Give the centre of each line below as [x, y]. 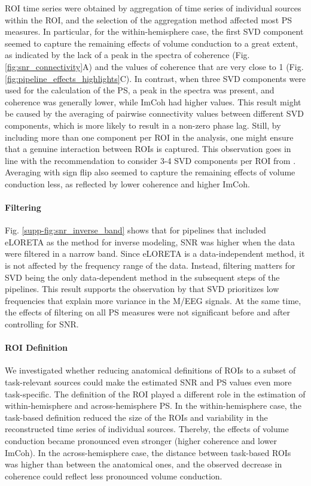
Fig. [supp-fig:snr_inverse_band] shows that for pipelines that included [135, 230]
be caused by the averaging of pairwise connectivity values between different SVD [154, 113]
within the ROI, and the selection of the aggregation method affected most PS [149, 19]
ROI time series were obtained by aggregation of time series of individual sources [153, 8]
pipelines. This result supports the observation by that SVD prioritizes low [142, 289]
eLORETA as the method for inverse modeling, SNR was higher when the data [150, 242]
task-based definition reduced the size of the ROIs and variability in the [136, 417]
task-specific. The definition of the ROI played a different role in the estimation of [155, 394]
